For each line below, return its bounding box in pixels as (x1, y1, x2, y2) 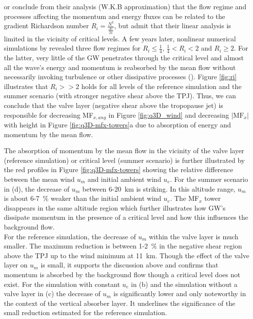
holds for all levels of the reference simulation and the (81, 81, 242, 91)
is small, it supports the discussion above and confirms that (40, 260, 218, 270)
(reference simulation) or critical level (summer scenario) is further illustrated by (4, 155, 245, 165)
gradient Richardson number (4, 20, 89, 31)
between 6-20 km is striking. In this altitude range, (82, 183, 235, 194)
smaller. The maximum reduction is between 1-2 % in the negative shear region (4, 241, 242, 251)
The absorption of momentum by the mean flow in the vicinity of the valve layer (4, 145, 244, 156)
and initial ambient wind (87, 174, 161, 184)
